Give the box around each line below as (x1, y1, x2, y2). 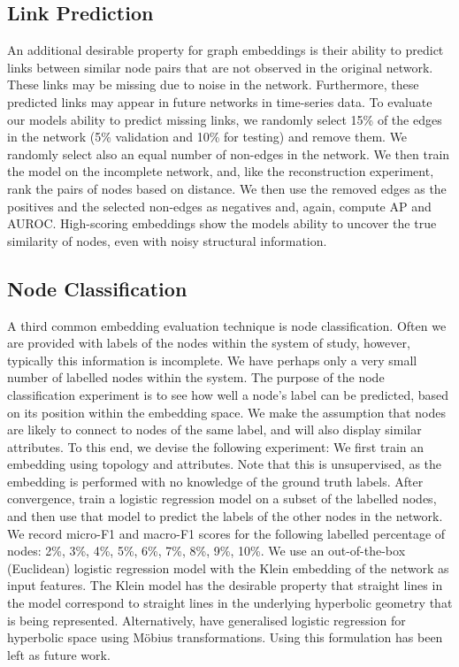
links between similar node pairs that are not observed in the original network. (7, 57, 433, 76)
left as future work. (7, 645, 111, 663)
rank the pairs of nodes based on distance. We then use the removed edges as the (7, 179, 447, 197)
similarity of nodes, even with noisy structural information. (7, 231, 327, 249)
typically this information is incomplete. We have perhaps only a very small (7, 350, 417, 369)
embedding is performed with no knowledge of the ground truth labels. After (7, 471, 424, 490)
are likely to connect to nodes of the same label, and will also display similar (7, 420, 422, 439)
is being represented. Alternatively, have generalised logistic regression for (7, 610, 406, 629)
